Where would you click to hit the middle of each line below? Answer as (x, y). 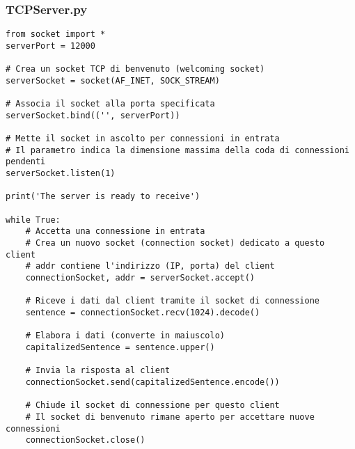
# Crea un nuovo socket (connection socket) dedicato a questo (175, 243)
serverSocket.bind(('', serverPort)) (93, 115)
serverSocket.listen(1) (61, 174)
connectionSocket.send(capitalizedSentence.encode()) (152, 382)
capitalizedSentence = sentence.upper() (120, 347)
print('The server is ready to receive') (103, 197)
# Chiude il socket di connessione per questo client (152, 405)
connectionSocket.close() (85, 440)
